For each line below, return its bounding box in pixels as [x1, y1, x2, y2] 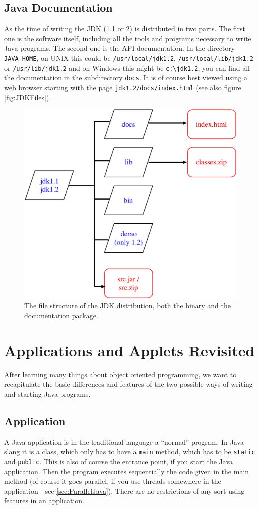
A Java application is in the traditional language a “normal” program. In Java [4, 436, 244, 447]
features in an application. [4, 495, 84, 506]
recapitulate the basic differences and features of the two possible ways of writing [4, 379, 253, 389]
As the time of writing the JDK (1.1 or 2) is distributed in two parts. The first [4, 23, 246, 34]
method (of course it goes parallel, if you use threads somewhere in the [4, 476, 221, 486]
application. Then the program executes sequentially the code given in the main [4, 466, 249, 476]
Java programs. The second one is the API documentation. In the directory [4, 43, 235, 53]
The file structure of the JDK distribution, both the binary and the [24, 300, 231, 311]
